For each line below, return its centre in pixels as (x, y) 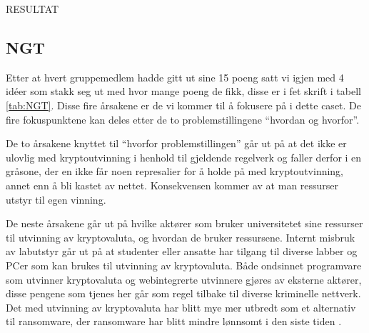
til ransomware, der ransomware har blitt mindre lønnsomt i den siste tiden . (174, 321)
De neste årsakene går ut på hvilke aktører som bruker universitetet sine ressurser (184, 223)
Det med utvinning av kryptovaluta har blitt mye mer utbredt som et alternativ (181, 307)
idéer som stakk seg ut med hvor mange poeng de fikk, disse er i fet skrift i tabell (183, 91)
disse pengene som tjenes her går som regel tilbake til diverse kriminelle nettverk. (183, 293)
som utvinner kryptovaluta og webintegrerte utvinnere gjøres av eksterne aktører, (184, 279)
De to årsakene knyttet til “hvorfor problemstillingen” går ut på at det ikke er (176, 143)
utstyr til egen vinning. (56, 199)
